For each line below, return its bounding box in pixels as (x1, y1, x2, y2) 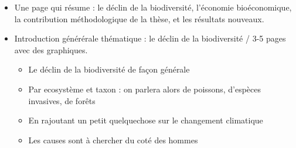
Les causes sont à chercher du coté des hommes (28, 133, 198, 146)
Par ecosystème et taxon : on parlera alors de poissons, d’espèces (28, 82, 261, 95)
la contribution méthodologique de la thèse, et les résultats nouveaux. (14, 12, 264, 25)
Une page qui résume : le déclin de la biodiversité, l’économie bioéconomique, (14, 1, 292, 13)
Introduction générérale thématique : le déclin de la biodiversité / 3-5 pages (14, 32, 286, 44)
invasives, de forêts (28, 94, 96, 106)
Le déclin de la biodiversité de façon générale (28, 63, 190, 75)
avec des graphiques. (14, 43, 88, 56)
